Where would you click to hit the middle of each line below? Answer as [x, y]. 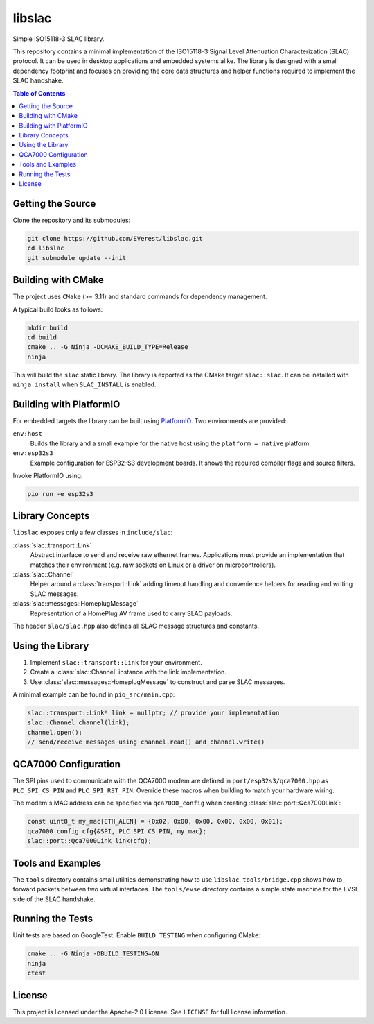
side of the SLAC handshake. [54, 899]
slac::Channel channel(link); [79, 723]
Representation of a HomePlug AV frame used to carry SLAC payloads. [131, 613]
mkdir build [48, 327]
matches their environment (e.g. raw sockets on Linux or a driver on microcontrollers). [153, 565]
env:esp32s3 [33, 453]
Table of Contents [39, 93]
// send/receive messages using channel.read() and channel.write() [146, 742]
